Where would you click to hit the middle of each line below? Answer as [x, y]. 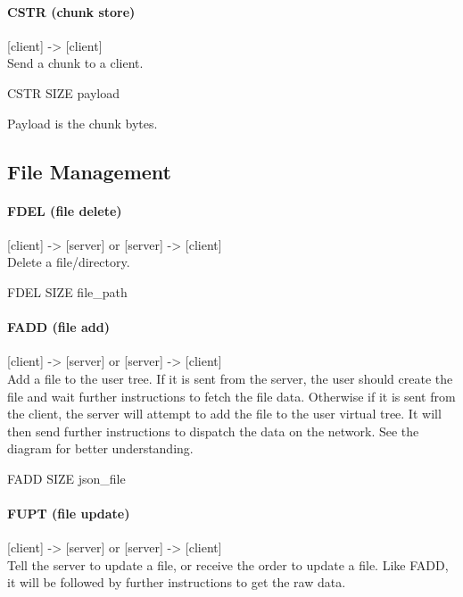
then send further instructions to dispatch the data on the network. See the [213, 431]
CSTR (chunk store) [71, 11]
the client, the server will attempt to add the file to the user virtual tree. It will [224, 414]
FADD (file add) [58, 327]
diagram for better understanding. [100, 448]
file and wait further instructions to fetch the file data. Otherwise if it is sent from [231, 396]
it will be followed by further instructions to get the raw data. [177, 582]
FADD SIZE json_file [66, 478]
